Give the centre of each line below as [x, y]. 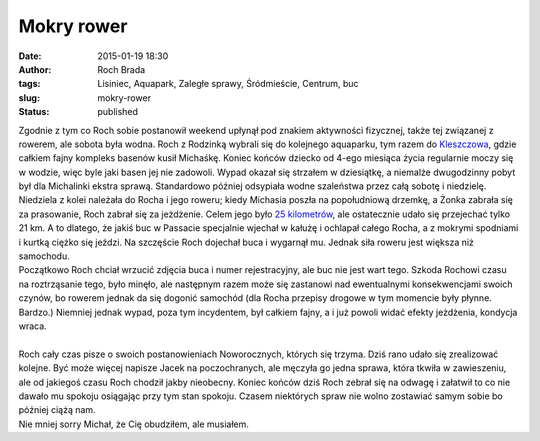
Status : [34, 112]
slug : [29, 97]
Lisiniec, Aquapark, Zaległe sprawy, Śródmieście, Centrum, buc [228, 84]
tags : [29, 84]
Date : [30, 56]
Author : [35, 69]
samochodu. [44, 256]
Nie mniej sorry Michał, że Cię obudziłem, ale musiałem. [134, 424]
